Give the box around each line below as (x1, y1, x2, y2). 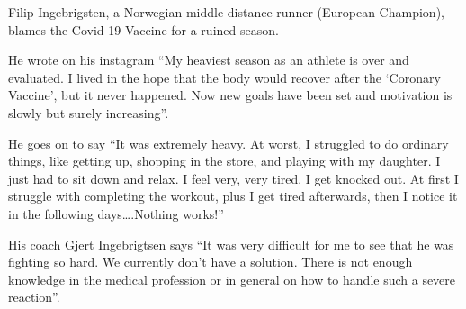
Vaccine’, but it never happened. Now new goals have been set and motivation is (8, 86, 453, 105)
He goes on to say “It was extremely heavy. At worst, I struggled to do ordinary (8, 133, 449, 152)
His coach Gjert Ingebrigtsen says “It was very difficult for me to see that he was (8, 234, 454, 253)
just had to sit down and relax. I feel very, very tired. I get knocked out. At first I (8, 168, 459, 187)
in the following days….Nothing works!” (8, 204, 224, 223)
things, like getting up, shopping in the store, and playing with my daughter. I (8, 151, 441, 170)
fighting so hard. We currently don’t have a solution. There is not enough (8, 252, 413, 271)
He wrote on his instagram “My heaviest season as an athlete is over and (8, 50, 409, 69)
